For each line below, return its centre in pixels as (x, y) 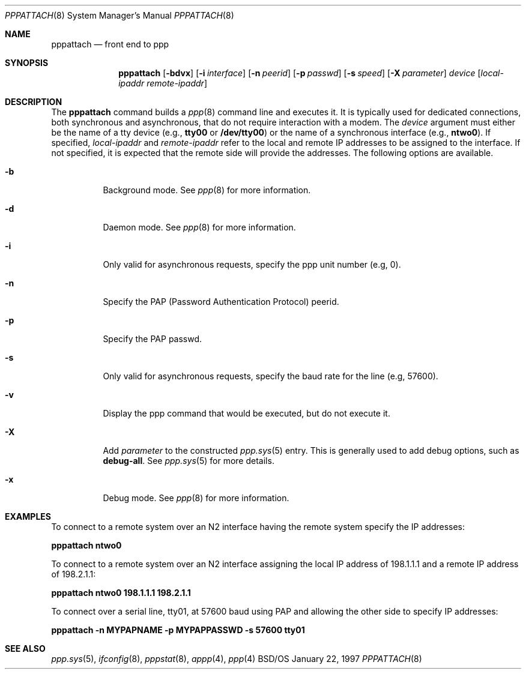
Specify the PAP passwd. (153, 339)
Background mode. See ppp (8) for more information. (207, 190)
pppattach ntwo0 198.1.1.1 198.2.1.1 (121, 593)
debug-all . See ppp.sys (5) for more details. (189, 461)
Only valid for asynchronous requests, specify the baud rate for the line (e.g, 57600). (271, 376)
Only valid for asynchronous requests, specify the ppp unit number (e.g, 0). (252, 264)
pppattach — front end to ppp (110, 44)
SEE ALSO (25, 648)
